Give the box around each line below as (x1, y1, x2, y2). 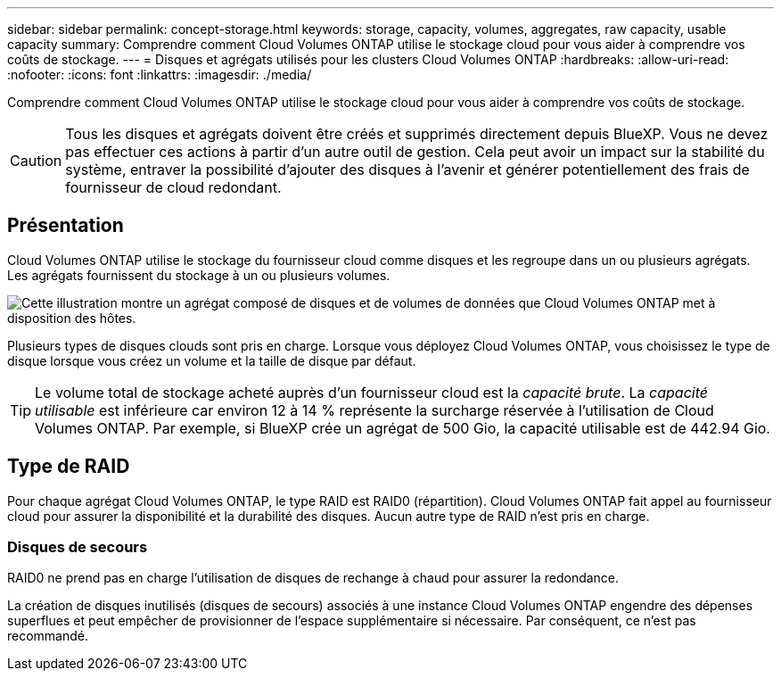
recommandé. (7, 628, 89, 644)
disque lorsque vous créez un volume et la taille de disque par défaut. (7, 352, 416, 368)
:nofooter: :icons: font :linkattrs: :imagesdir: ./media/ (7, 67, 312, 82)
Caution (10, 152, 62, 169)
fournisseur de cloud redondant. (65, 178, 282, 196)
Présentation (7, 214, 124, 237)
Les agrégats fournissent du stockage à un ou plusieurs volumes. (7, 267, 390, 283)
